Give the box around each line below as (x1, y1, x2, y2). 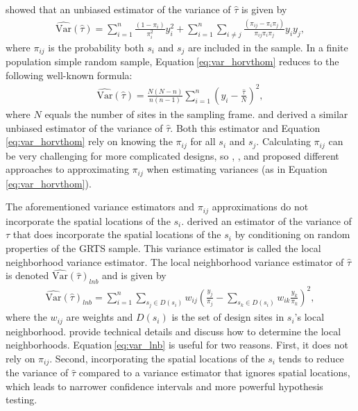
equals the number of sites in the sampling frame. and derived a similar (44, 106, 348, 121)
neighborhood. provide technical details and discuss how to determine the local (6, 324, 341, 338)
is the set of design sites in (171, 310, 284, 324)
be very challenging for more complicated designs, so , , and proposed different (6, 148, 339, 162)
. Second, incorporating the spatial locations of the (49, 351, 265, 365)
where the (6, 310, 47, 324)
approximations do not (212, 199, 309, 214)
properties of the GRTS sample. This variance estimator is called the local (6, 240, 321, 255)
